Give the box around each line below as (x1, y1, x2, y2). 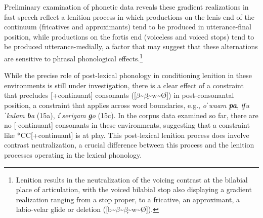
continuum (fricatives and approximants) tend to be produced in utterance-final (4, 21, 251, 32)
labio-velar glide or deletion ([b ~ (16, 204, 116, 214)
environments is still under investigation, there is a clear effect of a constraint (4, 80, 244, 90)
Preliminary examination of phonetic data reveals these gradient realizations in (4, 2, 249, 12)
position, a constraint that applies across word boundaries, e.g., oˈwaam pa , (4, 100, 239, 110)
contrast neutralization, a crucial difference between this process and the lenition (4, 139, 254, 150)
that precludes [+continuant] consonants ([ (4, 90, 136, 100)
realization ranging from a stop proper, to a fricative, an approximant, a (16, 194, 240, 204)
